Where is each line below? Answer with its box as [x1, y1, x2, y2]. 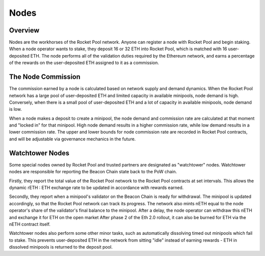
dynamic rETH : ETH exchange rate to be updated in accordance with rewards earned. [9, 185, 184, 191]
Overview [9, 26, 40, 34]
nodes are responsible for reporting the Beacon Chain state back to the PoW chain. [9, 169, 177, 175]
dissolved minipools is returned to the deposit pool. [9, 244, 113, 250]
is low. [9, 106, 22, 112]
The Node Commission [9, 73, 80, 81]
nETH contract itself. [9, 221, 51, 227]
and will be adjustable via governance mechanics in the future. [9, 136, 136, 142]
